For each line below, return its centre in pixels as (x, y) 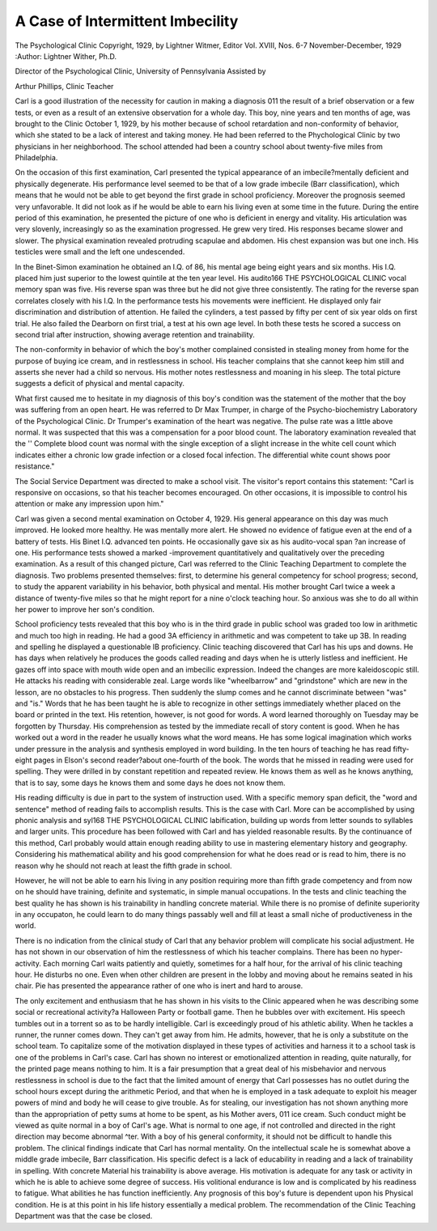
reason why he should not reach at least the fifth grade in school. (123, 865)
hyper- (392, 952)
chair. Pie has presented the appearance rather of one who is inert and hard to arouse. (159, 986)
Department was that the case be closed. (84, 1216)
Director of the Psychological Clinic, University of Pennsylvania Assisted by (140, 71)
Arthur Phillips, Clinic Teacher (64, 86)
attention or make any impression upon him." (89, 504)
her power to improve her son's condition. (85, 609)
